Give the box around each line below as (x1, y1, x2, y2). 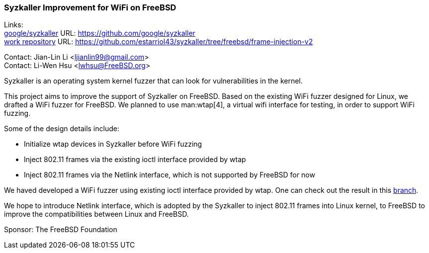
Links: (4, 20, 23, 29)
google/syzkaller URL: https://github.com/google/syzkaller (4, 29, 195, 38)
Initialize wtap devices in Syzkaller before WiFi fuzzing (24, 140, 202, 149)
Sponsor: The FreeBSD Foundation (4, 225, 117, 234)
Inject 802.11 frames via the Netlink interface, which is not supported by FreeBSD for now (24, 170, 315, 179)
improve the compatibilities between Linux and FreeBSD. (4, 210, 189, 219)
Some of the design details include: (4, 124, 119, 133)
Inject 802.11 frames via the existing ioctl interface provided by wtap (24, 155, 246, 164)
